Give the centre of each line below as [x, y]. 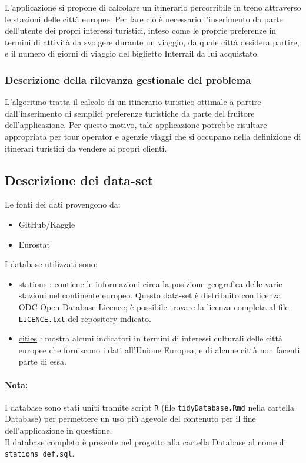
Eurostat [34, 244]
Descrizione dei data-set [79, 180]
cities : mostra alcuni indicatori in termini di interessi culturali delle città [150, 338]
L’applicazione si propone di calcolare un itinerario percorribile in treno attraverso [153, 7]
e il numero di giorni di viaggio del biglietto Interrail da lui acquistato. [132, 53]
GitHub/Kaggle [47, 224]
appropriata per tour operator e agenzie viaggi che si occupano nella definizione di [153, 136]
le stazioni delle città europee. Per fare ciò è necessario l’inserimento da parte [144, 19]
